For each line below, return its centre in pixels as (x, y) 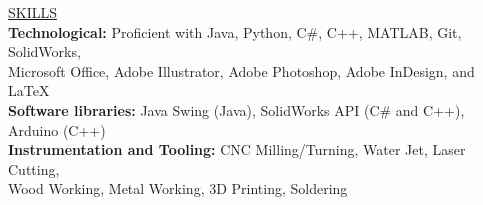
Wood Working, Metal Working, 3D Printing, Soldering (178, 188)
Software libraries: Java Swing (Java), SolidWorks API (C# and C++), (236, 109)
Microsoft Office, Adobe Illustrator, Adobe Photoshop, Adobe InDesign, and (241, 70)
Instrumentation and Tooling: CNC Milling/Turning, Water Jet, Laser (237, 149)
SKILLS (33, 12)
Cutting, (34, 168)
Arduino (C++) (57, 129)
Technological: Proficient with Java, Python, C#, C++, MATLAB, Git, (235, 31)
